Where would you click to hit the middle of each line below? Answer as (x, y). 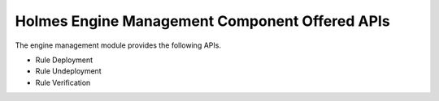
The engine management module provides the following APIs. (118, 45)
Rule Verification (63, 82)
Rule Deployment (64, 60)
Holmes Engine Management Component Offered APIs (202, 21)
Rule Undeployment (68, 71)
